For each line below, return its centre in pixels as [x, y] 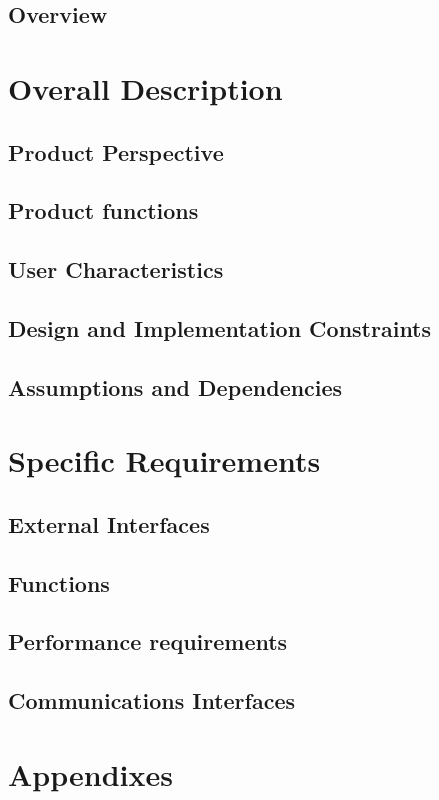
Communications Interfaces [152, 700]
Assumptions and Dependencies [175, 386]
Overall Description [145, 87]
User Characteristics [116, 269]
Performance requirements [148, 641]
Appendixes [90, 773]
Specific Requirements [164, 460]
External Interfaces [109, 523]
